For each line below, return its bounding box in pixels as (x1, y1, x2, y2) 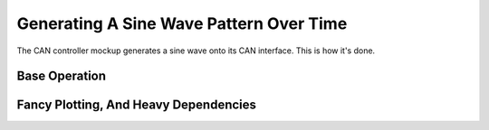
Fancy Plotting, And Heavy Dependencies (16, 97, 257, 113)
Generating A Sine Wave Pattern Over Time (16, 14, 348, 33)
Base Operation (16, 69, 107, 84)
